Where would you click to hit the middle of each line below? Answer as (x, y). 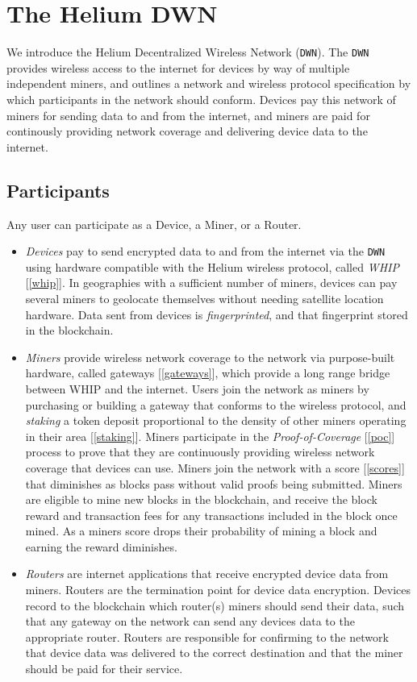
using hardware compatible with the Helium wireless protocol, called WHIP (212, 266)
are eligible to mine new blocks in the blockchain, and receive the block (201, 499)
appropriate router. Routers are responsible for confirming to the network (207, 636)
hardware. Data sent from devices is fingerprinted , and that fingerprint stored (217, 314)
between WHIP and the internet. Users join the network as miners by (197, 388)
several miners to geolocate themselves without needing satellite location (204, 298)
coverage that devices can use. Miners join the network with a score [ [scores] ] (215, 467)
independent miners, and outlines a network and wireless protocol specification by (209, 83)
